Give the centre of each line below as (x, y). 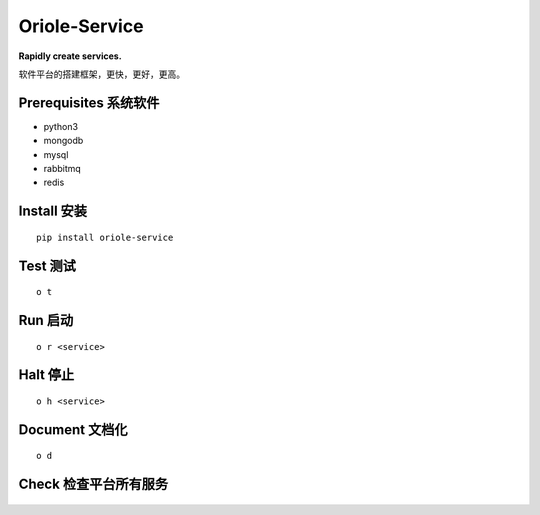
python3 (61, 126)
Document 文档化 (73, 429)
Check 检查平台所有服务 (93, 484)
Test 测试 (47, 265)
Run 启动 (46, 320)
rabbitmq (62, 169)
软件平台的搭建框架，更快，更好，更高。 (101, 74)
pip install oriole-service (105, 237)
